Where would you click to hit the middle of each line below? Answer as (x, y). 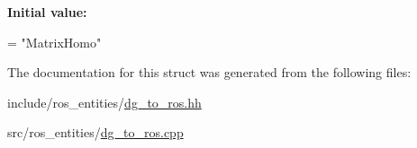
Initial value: (47, 12)
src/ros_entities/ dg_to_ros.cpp (95, 132)
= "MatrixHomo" (54, 42)
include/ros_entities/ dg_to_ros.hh (104, 102)
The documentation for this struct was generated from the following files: (209, 72)
